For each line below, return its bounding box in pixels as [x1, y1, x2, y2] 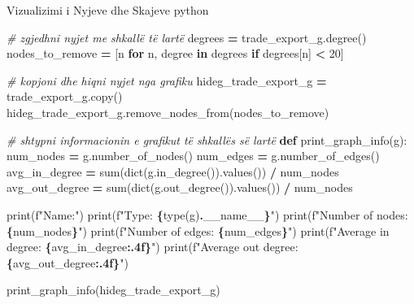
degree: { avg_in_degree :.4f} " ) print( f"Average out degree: [7, 238, 299, 255]
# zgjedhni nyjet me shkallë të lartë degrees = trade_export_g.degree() [7, 28, 367, 46]
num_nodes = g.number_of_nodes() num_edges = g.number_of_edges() [7, 147, 380, 164]
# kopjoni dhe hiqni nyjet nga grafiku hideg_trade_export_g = [7, 72, 327, 89]
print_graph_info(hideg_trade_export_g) [7, 281, 220, 298]
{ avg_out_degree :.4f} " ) [7, 254, 129, 271]
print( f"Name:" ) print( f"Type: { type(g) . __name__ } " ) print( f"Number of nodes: [7, 206, 408, 223]
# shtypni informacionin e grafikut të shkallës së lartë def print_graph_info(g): [7, 131, 407, 148]
